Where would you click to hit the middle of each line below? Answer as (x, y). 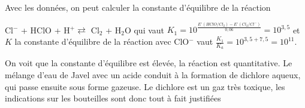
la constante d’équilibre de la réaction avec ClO (102, 41)
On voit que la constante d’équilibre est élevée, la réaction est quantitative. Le (149, 63)
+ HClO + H (46, 30)
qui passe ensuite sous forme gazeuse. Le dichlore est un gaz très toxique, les (145, 86)
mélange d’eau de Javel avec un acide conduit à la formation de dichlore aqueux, (153, 74)
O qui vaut (144, 30)
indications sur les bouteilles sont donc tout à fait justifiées (113, 98)
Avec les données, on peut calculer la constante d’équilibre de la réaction (138, 7)
